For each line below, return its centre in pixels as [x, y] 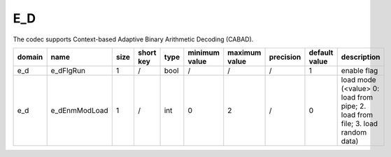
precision [285, 57]
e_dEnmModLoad [79, 110]
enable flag [360, 70]
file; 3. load [359, 123]
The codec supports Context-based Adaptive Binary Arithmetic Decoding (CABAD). [133, 39]
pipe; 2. [354, 106]
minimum [204, 53]
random [354, 132]
